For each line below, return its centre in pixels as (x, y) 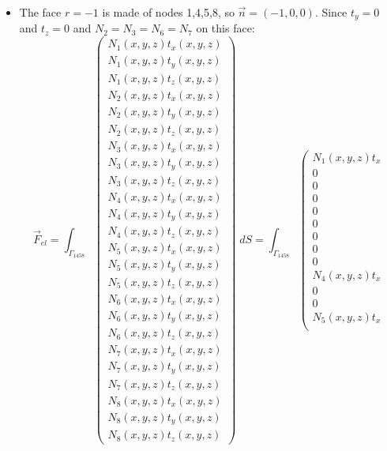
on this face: (225, 28)
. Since (331, 12)
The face (40, 12)
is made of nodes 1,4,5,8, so (168, 12)
